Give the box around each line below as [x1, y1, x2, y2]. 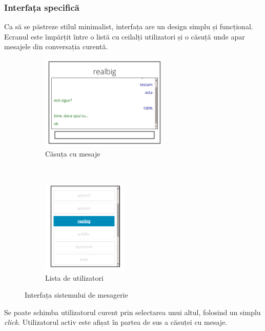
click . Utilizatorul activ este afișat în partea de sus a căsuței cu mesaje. [4, 317, 228, 327]
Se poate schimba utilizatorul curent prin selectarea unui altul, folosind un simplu [4, 306, 261, 317]
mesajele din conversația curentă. [4, 41, 108, 52]
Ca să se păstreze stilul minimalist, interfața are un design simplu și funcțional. [4, 21, 253, 32]
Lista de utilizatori [45, 272, 104, 283]
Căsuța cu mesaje [45, 148, 100, 159]
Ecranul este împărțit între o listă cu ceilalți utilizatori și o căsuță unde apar [4, 31, 245, 42]
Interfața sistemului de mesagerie [25, 289, 128, 300]
